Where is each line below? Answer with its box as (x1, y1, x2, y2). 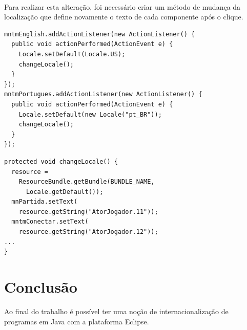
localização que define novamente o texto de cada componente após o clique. (4, 11, 243, 22)
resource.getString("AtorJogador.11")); (18, 208, 158, 215)
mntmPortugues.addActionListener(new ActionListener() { (4, 91, 202, 98)
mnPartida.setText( (11, 198, 78, 206)
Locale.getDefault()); (26, 188, 104, 195)
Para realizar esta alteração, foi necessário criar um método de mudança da (4, 1, 241, 12)
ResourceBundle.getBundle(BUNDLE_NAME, (18, 178, 155, 186)
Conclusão (4, 276, 77, 297)
